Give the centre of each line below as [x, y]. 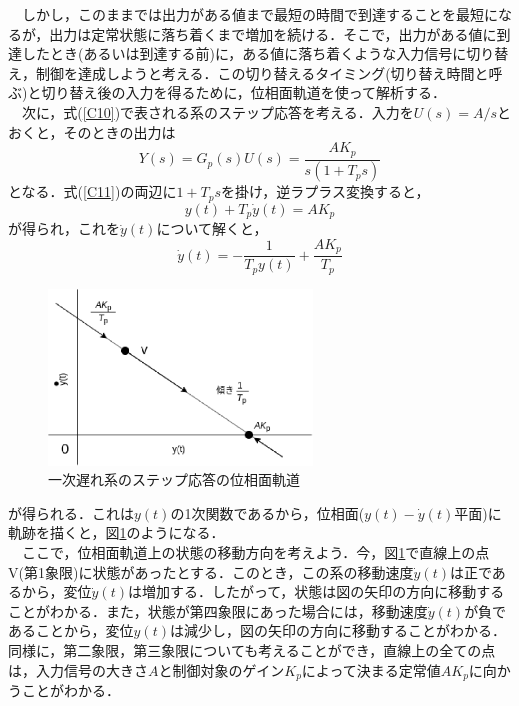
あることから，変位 [71, 630]
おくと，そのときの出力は [92, 131]
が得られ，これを [64, 228]
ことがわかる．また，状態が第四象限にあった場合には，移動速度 [218, 610]
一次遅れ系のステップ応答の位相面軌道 [174, 479]
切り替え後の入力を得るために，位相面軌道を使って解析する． [244, 92]
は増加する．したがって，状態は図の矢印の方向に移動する [316, 591]
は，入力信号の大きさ [78, 669]
